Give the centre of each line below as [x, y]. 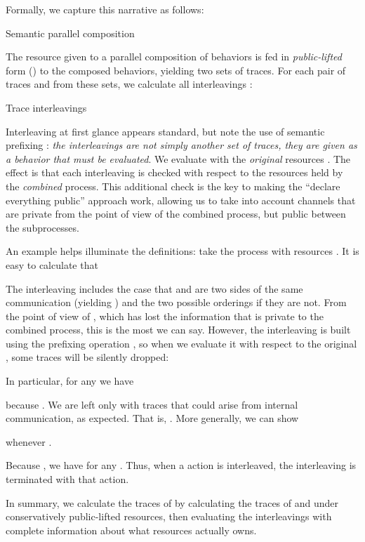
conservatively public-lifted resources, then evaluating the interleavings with [169, 516]
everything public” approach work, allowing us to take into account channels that [181, 200]
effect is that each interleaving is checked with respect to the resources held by [174, 172]
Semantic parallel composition [70, 33]
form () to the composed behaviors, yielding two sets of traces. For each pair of [176, 70]
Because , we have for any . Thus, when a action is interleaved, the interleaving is [181, 465]
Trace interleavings [46, 107]
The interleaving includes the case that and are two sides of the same [154, 288]
